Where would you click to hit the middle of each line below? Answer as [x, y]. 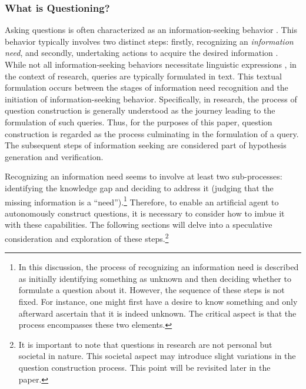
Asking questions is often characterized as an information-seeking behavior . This [151, 30]
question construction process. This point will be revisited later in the [144, 367]
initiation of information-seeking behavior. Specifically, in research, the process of [151, 99]
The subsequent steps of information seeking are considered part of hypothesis [146, 145]
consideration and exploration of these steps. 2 [87, 237]
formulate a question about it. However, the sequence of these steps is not [152, 290]
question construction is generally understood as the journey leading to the [140, 110]
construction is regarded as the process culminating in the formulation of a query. [152, 133]
